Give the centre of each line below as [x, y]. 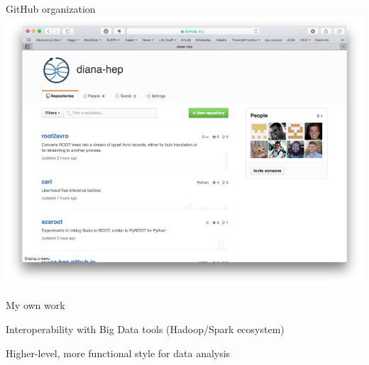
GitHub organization [51, 9]
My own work [35, 305]
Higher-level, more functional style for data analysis [118, 353]
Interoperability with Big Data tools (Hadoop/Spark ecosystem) [145, 329]
